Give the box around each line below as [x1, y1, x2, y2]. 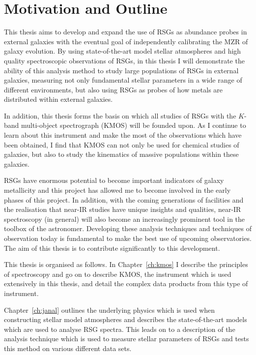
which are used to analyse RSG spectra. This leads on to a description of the [4, 324, 235, 334]
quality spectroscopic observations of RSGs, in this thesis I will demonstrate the [4, 55, 245, 65]
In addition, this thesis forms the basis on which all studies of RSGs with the [4, 110, 236, 120]
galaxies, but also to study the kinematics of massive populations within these [4, 149, 239, 159]
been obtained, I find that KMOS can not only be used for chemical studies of [4, 139, 239, 149]
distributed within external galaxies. [4, 94, 113, 104]
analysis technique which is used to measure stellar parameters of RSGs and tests [4, 333, 249, 344]
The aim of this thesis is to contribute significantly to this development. [4, 242, 220, 253]
